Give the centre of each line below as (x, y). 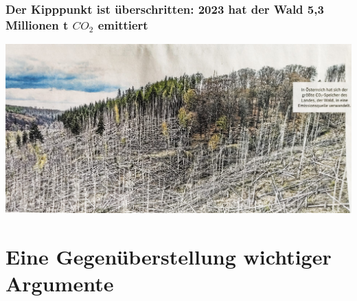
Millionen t (37, 24)
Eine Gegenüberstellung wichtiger (169, 256)
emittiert (123, 24)
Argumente (60, 283)
